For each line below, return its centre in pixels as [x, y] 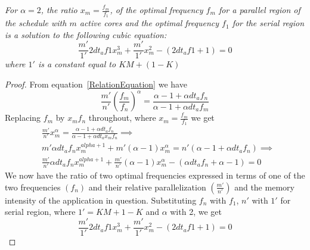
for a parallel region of [259, 10]
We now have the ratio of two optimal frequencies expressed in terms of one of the [155, 175]
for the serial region [268, 23]
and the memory [264, 187]
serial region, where [40, 212]
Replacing [23, 118]
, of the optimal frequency [156, 10]
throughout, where [122, 118]
